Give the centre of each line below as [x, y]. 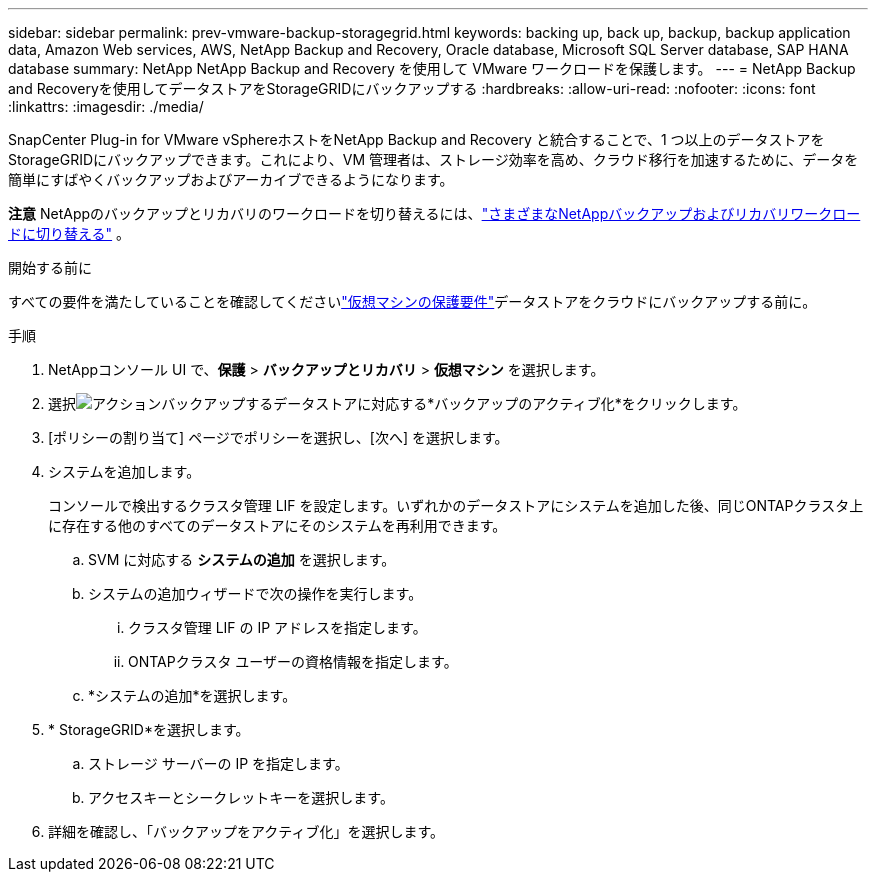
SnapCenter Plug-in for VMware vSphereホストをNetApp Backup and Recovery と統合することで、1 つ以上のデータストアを [416, 139]
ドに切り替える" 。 [69, 233]
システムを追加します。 [124, 471]
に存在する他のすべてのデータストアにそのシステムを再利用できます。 [277, 525]
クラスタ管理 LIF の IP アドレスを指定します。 [277, 627]
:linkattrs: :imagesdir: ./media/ [106, 106]
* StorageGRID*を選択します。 [149, 729]
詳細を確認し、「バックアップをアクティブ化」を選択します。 [246, 831]
